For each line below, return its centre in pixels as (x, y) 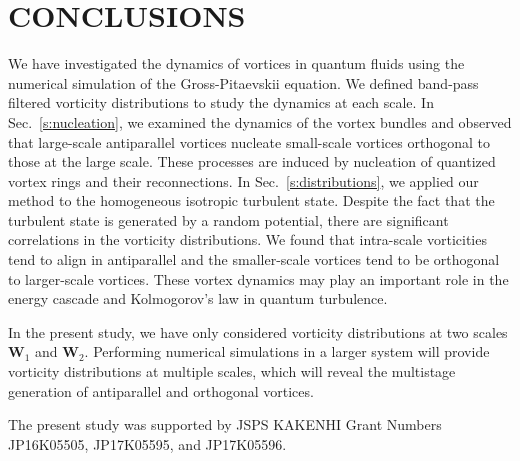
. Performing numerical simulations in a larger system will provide (287, 351)
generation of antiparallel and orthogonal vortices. (161, 390)
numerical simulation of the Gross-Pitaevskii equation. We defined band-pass (243, 82)
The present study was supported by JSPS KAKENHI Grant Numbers (225, 424)
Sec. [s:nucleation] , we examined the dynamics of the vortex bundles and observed (260, 121)
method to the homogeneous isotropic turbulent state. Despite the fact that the (251, 200)
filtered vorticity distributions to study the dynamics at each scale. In (221, 102)
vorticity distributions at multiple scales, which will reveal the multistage (232, 371)
